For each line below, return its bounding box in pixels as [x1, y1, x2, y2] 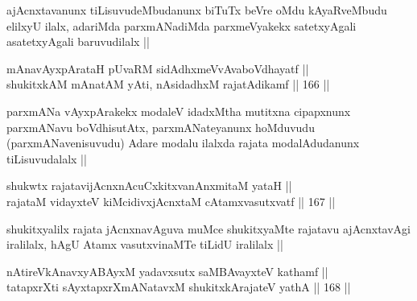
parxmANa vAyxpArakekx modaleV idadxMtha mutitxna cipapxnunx [6, 102, 351, 119]
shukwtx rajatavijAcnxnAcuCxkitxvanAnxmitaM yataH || [6, 177, 292, 194]
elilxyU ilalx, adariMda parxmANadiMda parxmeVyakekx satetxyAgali [6, 17, 357, 34]
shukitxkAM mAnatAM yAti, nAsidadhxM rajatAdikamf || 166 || [6, 76, 330, 93]
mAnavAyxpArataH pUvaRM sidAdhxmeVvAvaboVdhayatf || [6, 60, 309, 76]
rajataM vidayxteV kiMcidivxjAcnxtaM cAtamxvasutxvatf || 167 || [6, 192, 336, 209]
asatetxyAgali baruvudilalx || [6, 33, 150, 50]
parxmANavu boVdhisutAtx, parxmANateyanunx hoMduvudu [6, 118, 315, 135]
